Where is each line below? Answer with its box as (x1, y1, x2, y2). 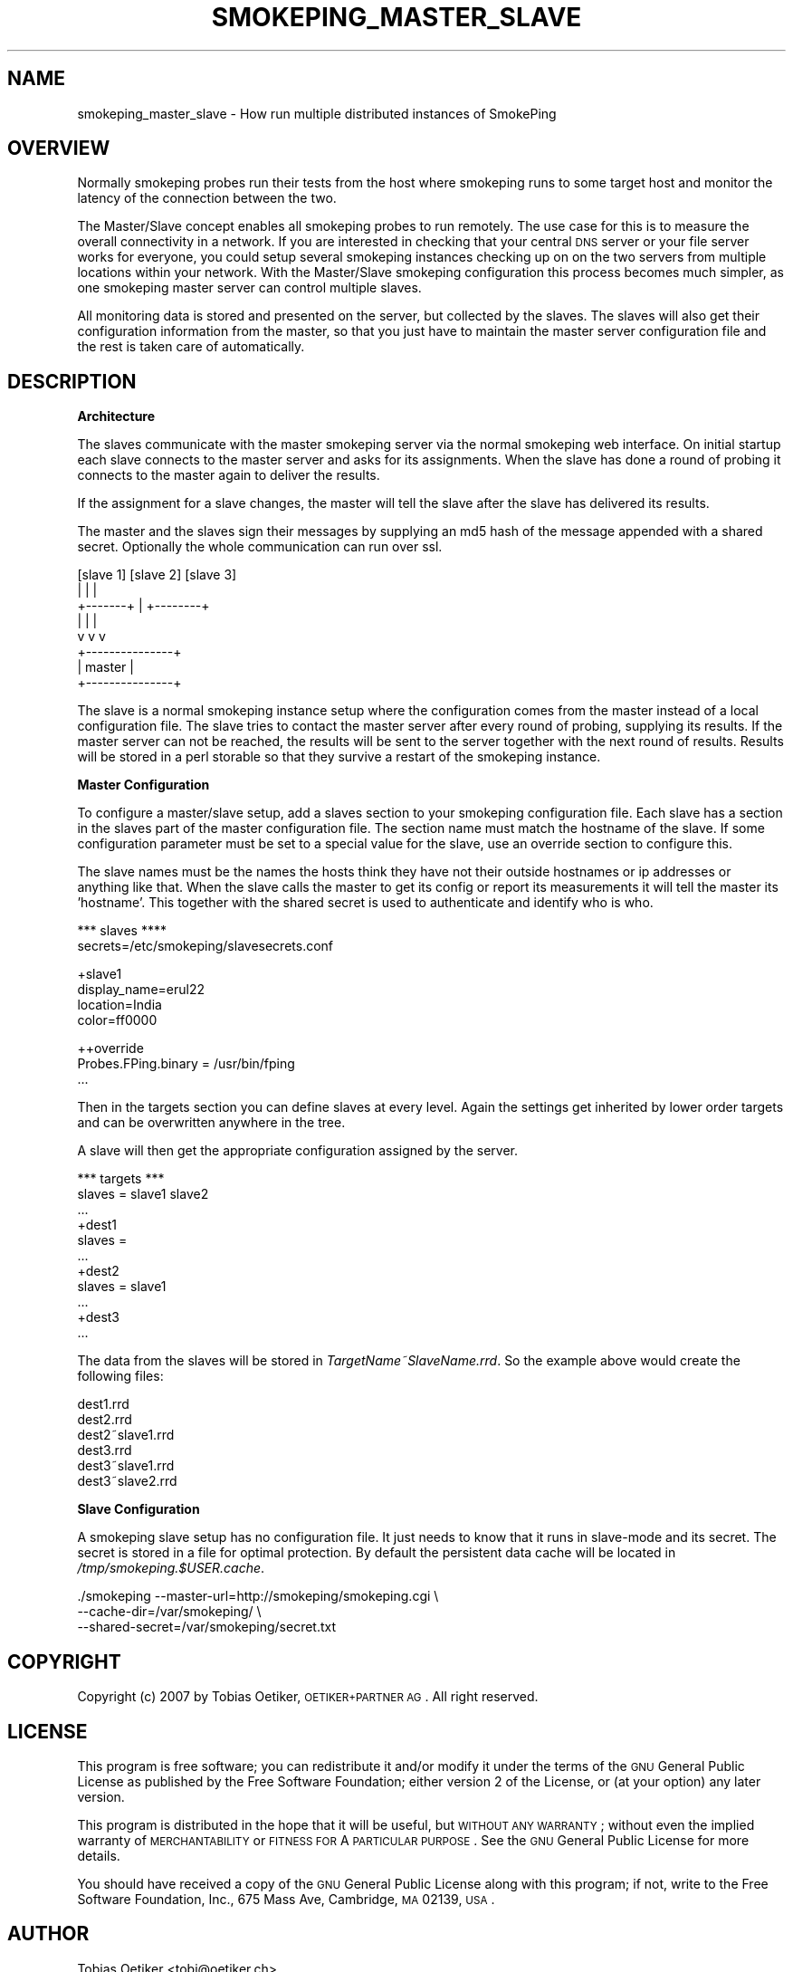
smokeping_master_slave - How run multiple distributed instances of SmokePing (77, 105, 557, 121)
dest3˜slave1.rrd (77, 1458, 175, 1474)
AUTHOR (7, 1922, 90, 1946)
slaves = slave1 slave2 (77, 1186, 209, 1202)
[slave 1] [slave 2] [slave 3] (77, 567, 237, 583)
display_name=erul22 (77, 981, 205, 998)
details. (77, 1847, 120, 1863)
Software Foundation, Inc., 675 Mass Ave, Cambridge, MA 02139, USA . (77, 1891, 495, 1907)
